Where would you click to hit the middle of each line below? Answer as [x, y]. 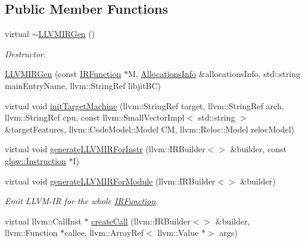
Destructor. [26, 53]
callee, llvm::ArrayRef [104, 233]
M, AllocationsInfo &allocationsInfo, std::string [214, 74]
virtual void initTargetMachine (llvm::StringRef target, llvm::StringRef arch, [144, 105]
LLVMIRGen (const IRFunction [63, 74]
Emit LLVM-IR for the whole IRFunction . [82, 201]
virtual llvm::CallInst [43, 221]
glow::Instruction [35, 160]
